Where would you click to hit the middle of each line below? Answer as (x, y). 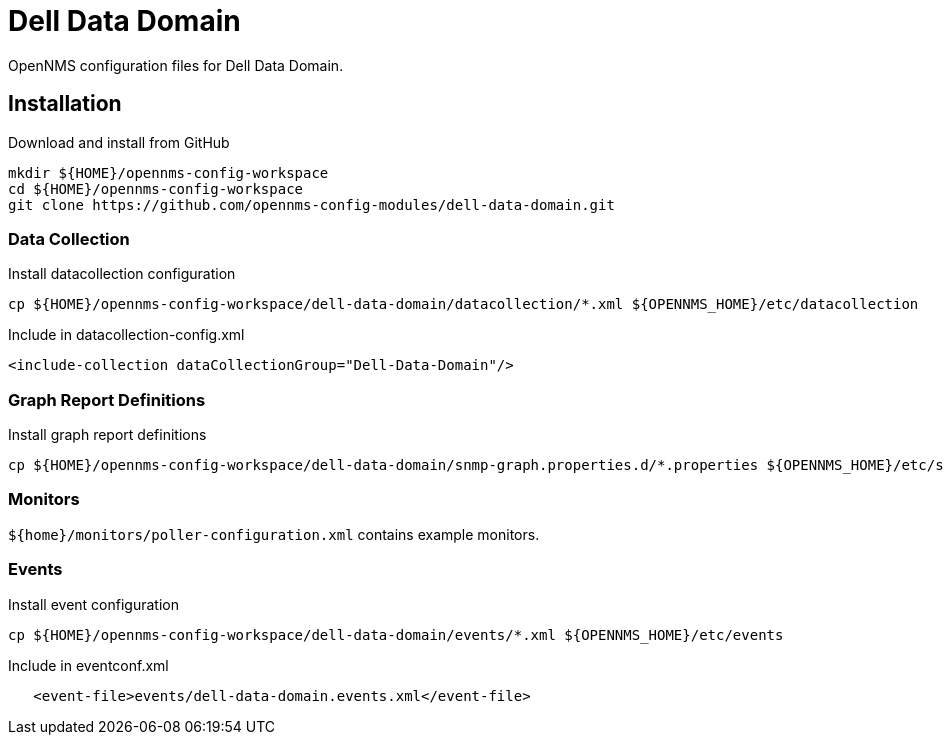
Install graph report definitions (107, 435)
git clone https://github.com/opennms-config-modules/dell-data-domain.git (311, 204)
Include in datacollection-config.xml (126, 335)
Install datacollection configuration (122, 274)
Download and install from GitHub (119, 142)
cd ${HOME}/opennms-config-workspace (156, 188)
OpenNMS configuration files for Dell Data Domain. (176, 65)
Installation (65, 104)
